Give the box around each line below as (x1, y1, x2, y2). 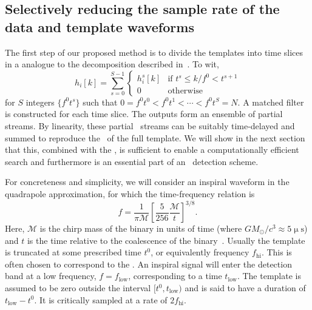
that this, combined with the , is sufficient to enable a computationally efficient (5, 143, 299, 156)
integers (25, 95, 55, 108)
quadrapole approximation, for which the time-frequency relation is (5, 187, 255, 200)
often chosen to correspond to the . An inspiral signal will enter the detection (5, 257, 292, 270)
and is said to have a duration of (185, 281, 306, 294)
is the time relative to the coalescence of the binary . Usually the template (27, 234, 305, 246)
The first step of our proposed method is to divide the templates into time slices (5, 45, 304, 58)
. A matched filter (237, 95, 304, 108)
